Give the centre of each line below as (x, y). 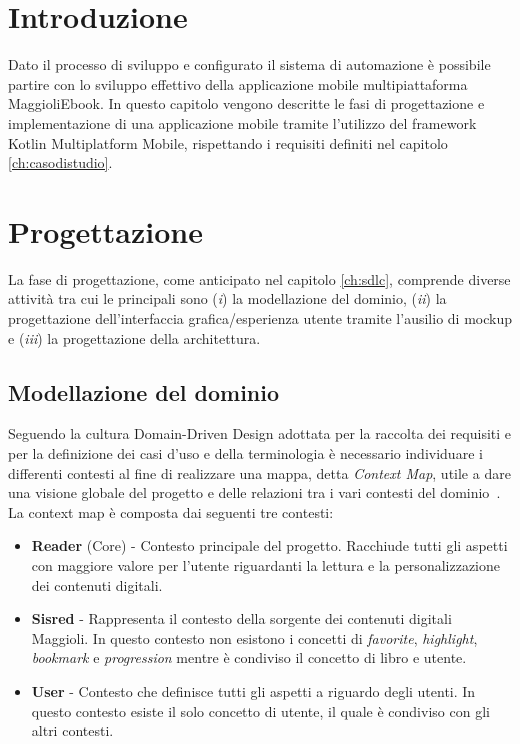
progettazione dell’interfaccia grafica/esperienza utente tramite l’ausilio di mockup (260, 318)
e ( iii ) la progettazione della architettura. (134, 337)
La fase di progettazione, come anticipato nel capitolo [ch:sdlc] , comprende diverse (259, 278)
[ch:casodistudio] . (60, 162)
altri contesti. (72, 730)
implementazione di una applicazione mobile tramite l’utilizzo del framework (242, 122)
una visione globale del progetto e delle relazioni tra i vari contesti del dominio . (254, 492)
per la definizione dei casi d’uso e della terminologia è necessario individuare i (245, 452)
